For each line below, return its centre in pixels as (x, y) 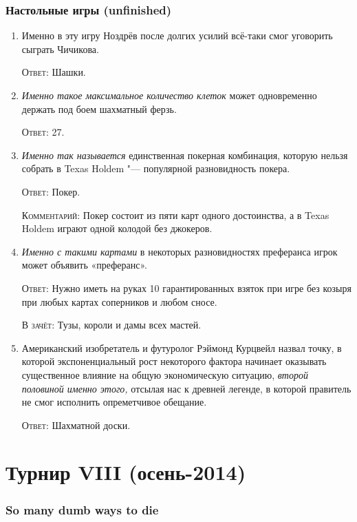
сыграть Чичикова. (60, 49)
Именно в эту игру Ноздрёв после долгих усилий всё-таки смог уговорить (177, 35)
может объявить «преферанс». (84, 265)
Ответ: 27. (43, 132)
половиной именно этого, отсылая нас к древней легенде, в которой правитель (186, 388)
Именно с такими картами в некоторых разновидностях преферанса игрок (180, 251)
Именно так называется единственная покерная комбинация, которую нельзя (185, 155)
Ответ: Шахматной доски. (76, 425)
